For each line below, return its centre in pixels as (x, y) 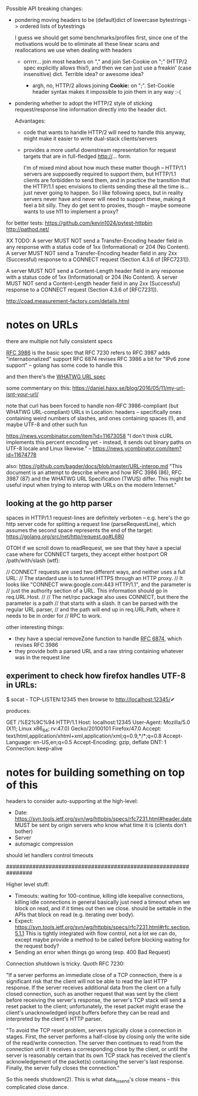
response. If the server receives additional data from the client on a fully (94, 988)
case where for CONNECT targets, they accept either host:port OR (87, 554)
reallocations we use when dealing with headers (73, 50)
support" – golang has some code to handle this (64, 365)
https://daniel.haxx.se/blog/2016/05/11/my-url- (129, 388)
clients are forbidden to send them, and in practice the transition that (107, 180)
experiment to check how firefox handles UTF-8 (96, 676)
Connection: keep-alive (34, 749)
